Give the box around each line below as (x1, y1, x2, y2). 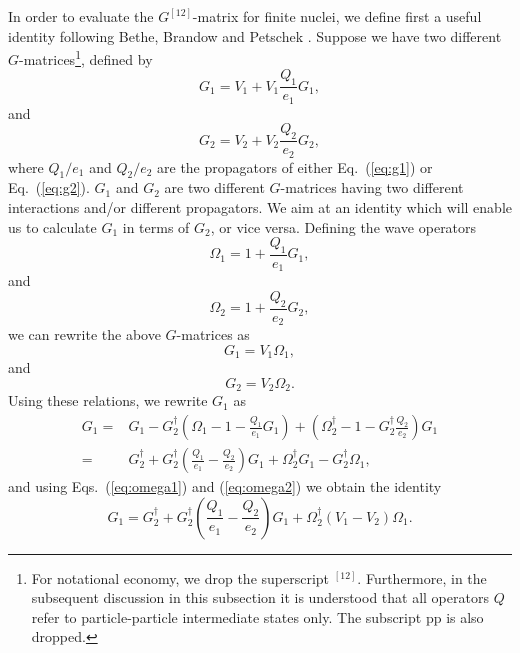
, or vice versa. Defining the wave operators (210, 216, 477, 237)
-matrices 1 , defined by (19, 46, 153, 69)
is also (446, 606, 484, 627)
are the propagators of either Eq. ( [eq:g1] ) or (157, 156, 433, 177)
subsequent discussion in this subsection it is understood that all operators (31, 587, 489, 608)
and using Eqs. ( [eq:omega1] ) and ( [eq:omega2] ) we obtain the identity (8, 476, 442, 497)
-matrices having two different (280, 177, 464, 198)
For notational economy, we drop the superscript (31, 567, 330, 588)
